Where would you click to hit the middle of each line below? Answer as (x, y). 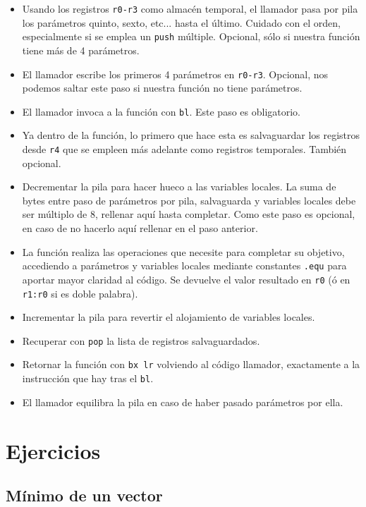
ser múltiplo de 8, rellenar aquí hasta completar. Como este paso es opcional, (189, 214)
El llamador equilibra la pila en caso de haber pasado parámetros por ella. (183, 402)
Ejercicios (53, 450)
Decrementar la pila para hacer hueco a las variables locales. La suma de (179, 187)
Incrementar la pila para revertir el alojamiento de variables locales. (169, 317)
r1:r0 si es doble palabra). (80, 293)
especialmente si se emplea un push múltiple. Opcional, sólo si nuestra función (191, 36)
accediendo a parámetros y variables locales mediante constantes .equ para (184, 265)
